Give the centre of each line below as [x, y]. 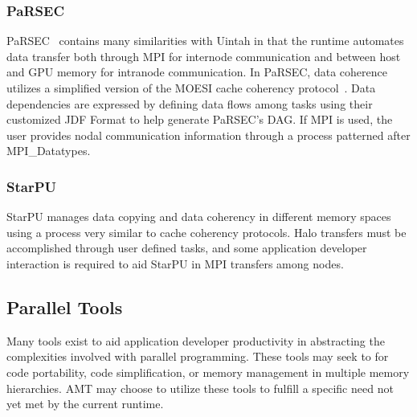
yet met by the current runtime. [85, 404]
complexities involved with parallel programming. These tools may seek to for [198, 356]
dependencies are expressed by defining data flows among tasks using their [190, 103]
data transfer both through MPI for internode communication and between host [204, 56]
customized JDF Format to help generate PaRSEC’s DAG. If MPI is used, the [200, 119]
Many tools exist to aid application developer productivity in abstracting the [196, 340]
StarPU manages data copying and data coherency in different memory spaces [199, 217]
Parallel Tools [65, 307]
